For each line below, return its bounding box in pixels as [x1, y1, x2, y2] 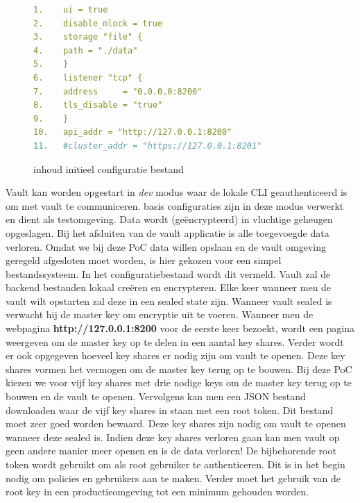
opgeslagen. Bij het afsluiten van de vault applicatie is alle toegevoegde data [6, 225, 329, 240]
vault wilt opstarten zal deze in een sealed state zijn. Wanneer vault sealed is [6, 293, 332, 308]
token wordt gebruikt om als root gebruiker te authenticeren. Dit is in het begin [6, 457, 345, 471]
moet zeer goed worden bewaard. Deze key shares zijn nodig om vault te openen [6, 416, 346, 431]
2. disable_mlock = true [33, 18, 163, 28]
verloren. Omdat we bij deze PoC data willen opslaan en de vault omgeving [6, 239, 326, 254]
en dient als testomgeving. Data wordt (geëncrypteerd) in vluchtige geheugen [6, 212, 333, 226]
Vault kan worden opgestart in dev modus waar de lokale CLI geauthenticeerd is [6, 185, 348, 199]
